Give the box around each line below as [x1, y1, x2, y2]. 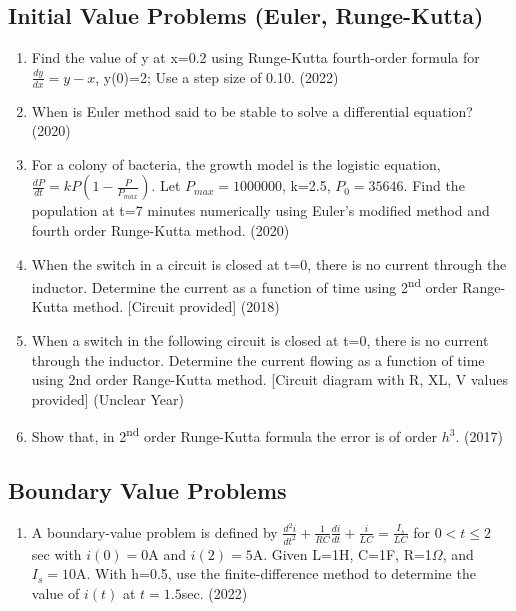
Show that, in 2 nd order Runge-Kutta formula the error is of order [31, 423, 437, 447]
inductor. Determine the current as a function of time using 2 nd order [31, 274, 458, 297]
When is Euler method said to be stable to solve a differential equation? [31, 100, 473, 121]
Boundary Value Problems [8, 475, 287, 506]
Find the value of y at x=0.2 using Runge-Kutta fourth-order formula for [31, 47, 480, 68]
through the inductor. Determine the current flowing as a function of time [31, 349, 485, 370]
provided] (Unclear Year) [31, 388, 184, 409]
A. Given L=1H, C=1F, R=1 [252, 543, 432, 564]
